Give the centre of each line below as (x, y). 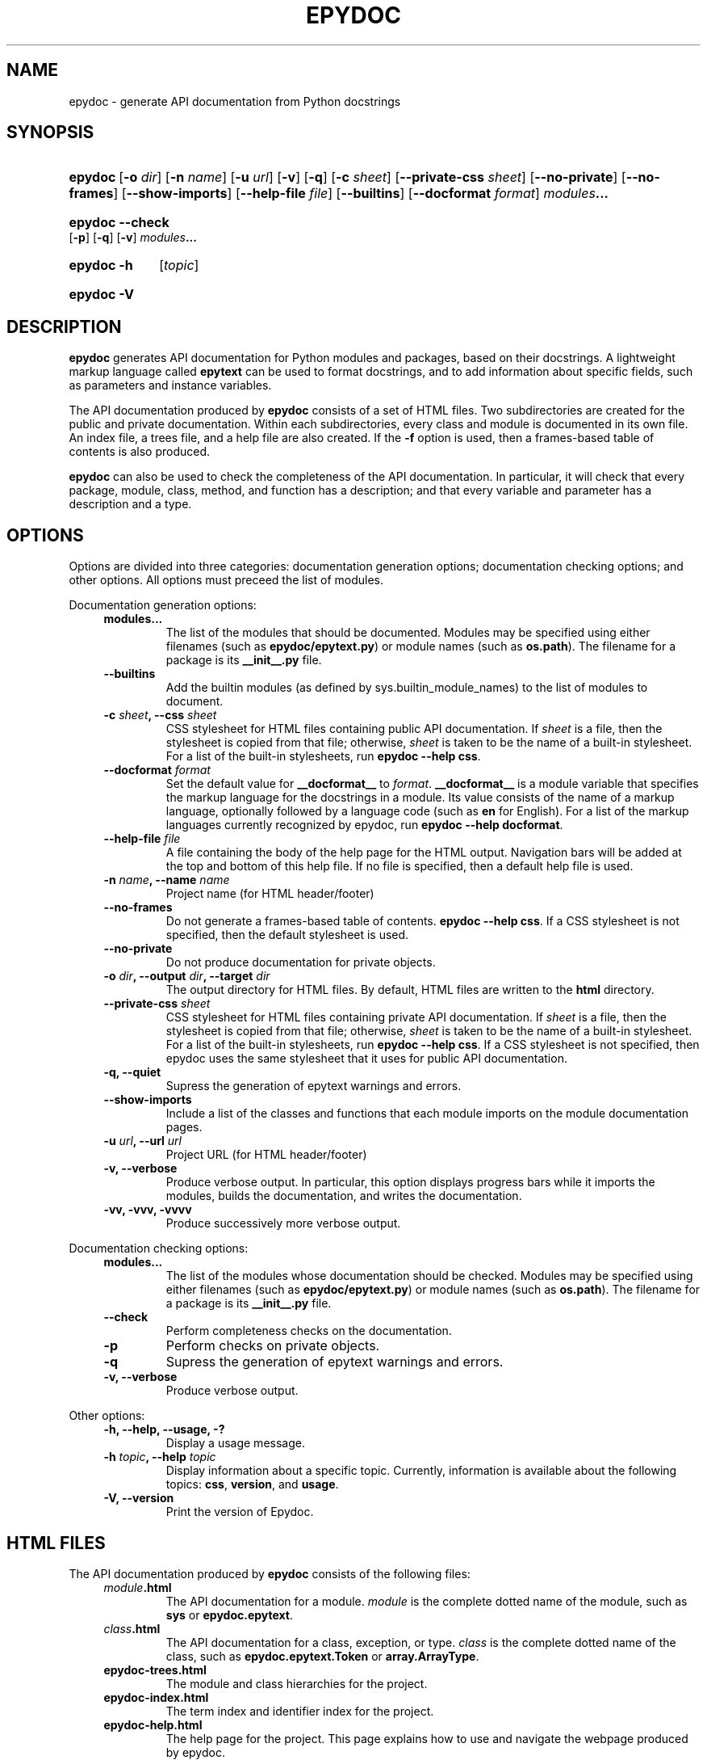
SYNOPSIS (50, 133)
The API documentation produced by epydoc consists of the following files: (270, 1573)
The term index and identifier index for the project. (300, 1711)
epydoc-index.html (156, 1697)
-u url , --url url (142, 1141)
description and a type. (130, 504)
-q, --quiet (132, 1072)
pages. (184, 1127)
